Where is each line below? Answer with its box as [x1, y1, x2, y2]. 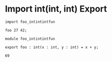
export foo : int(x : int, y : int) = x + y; [5, 45, 98, 49]
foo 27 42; [5, 28, 27, 32]
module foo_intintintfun [5, 36, 55, 41]
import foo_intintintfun [5, 19, 55, 24]
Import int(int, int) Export [5, 3, 108, 15]
